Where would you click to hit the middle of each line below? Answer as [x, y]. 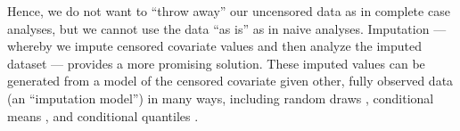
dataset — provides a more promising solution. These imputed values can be [216, 63]
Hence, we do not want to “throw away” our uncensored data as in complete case [229, 11]
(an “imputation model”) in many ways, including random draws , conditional [221, 98]
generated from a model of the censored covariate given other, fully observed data [230, 81]
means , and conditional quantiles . [103, 115]
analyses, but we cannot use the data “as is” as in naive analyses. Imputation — [227, 28]
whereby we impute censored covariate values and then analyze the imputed [214, 46]
